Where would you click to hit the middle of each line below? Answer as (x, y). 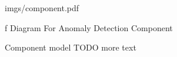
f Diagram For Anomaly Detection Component (89, 27)
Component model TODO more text (71, 47)
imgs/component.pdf (42, 8)
